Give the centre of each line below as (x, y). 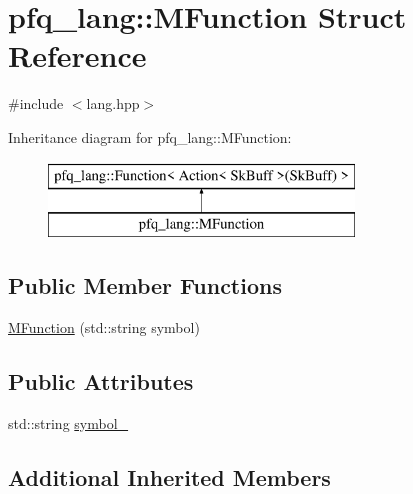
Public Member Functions (145, 285)
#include (36, 103)
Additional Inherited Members (169, 476)
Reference (77, 55)
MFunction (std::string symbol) (104, 326)
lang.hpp (113, 103)
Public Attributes (101, 380)
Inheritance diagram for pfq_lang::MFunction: (150, 136)
